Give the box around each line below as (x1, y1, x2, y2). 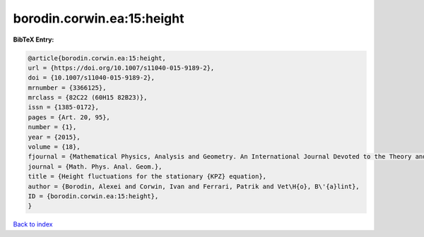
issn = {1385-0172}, (28, 103, 99, 111)
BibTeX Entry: (13, 35, 54, 44)
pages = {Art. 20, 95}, (28, 113, 111, 121)
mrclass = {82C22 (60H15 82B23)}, (28, 94, 148, 102)
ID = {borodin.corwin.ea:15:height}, (28, 193, 159, 200)
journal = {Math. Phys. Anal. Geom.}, (28, 162, 163, 171)
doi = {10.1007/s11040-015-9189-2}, (28, 74, 155, 82)
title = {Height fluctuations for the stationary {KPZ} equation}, (28, 173, 267, 181)
